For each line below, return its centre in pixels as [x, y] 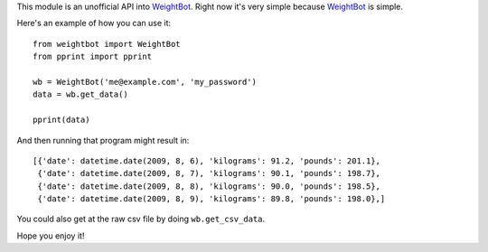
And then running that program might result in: [103, 140]
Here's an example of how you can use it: [94, 23]
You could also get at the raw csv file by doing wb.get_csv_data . [141, 219]
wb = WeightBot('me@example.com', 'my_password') [145, 82]
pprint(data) [61, 120]
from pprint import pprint [93, 57]
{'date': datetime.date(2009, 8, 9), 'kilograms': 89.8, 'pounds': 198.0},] [211, 199]
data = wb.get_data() [80, 94]
